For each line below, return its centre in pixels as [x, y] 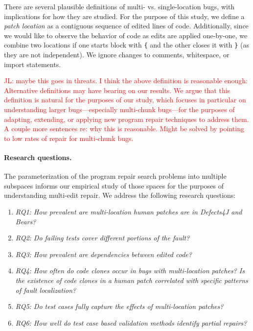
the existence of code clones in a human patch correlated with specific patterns [132, 280]
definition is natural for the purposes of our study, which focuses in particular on [125, 100]
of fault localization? [46, 290]
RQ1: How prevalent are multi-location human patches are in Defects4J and [129, 211]
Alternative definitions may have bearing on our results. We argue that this [117, 90]
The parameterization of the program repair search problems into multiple [115, 176]
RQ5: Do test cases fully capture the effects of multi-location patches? [119, 306]
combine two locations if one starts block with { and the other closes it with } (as [126, 45]
